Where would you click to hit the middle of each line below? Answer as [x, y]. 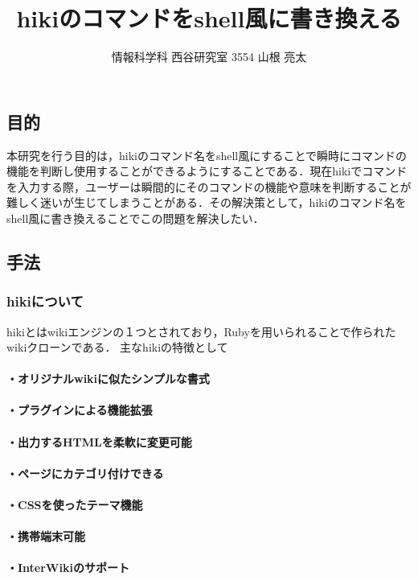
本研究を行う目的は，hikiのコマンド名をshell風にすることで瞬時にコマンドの [207, 155]
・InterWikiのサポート [68, 568]
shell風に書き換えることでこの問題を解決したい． [135, 218]
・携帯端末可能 [46, 536]
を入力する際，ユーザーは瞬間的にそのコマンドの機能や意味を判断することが [209, 186]
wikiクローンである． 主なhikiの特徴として [117, 347]
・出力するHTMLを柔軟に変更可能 [99, 441]
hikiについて [45, 301]
